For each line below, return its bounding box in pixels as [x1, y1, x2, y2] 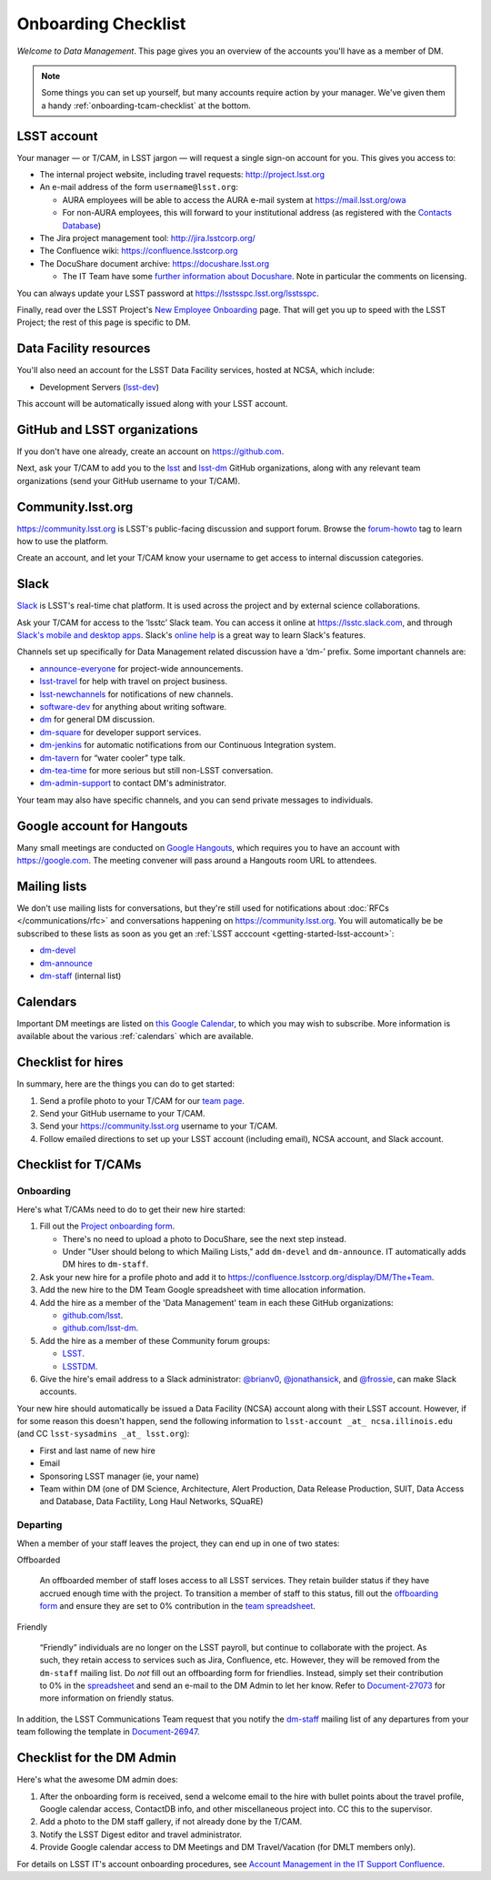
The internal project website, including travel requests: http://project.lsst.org [39, 169, 326, 180]
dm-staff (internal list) [39, 970, 122, 981]
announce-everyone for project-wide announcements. [39, 662, 244, 673]
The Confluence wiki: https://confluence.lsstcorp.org [39, 246, 238, 257]
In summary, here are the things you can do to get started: [16, 1078, 235, 1089]
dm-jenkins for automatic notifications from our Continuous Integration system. [39, 740, 336, 751]
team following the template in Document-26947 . [16, 1726, 200, 1737]
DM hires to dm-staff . [62, 1258, 149, 1269]
